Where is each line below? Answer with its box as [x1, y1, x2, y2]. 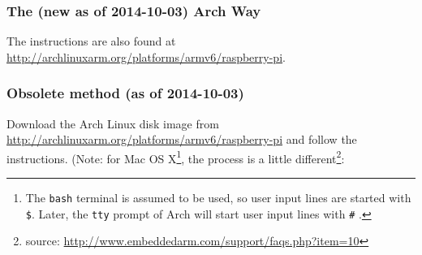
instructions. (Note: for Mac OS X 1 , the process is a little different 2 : [6, 147, 345, 166]
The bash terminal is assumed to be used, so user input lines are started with [25, 189, 411, 206]
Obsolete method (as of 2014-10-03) [6, 83, 244, 103]
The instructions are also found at [6, 32, 176, 50]
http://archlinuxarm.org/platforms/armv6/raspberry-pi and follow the [6, 131, 357, 148]
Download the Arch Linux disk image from [6, 115, 219, 132]
